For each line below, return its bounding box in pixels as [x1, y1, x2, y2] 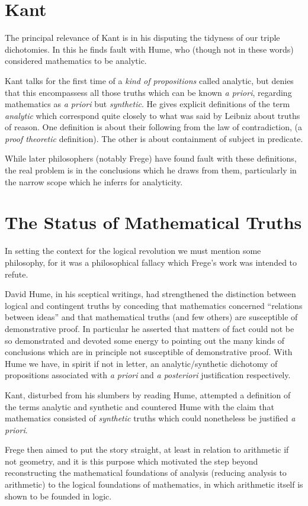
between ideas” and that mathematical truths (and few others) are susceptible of [5, 311, 298, 323]
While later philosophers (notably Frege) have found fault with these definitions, [5, 152, 297, 165]
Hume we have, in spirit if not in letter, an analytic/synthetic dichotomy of [5, 357, 278, 369]
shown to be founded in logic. [5, 489, 112, 502]
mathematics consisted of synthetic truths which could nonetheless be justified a [5, 412, 296, 424]
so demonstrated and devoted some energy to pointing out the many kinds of [5, 334, 285, 346]
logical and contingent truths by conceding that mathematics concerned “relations [5, 299, 303, 311]
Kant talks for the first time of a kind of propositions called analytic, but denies [5, 74, 294, 86]
